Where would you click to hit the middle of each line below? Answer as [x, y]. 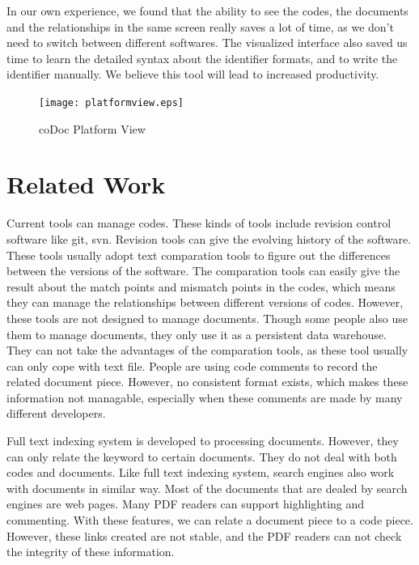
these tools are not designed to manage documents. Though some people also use [207, 318]
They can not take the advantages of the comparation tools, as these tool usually [207, 350]
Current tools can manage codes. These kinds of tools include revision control [199, 223]
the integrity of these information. [91, 552]
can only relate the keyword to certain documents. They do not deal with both [202, 456]
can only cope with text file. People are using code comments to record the [192, 365]
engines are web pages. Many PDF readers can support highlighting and [186, 504]
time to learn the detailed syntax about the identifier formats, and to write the [202, 58]
